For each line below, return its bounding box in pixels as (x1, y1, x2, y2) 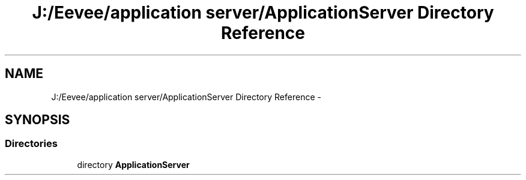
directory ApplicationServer (77, 159, 190, 170)
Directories (5, 137, 58, 150)
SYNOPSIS (5, 112, 70, 128)
